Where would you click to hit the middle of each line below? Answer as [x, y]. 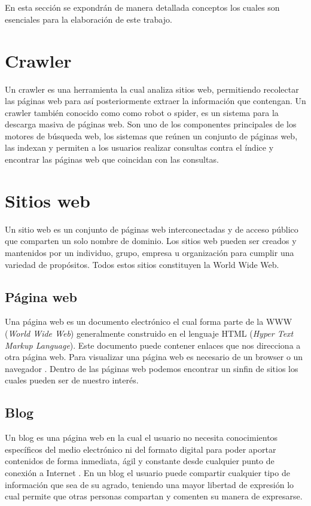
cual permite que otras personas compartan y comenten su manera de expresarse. [154, 496]
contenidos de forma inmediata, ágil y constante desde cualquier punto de [140, 461]
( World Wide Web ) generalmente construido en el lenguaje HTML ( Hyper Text [149, 333]
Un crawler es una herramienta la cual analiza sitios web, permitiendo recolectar [152, 89]
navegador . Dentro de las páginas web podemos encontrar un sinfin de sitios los [152, 368]
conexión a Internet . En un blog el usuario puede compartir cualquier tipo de [147, 472]
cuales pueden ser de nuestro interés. [72, 380]
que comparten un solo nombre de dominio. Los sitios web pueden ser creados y [151, 241]
